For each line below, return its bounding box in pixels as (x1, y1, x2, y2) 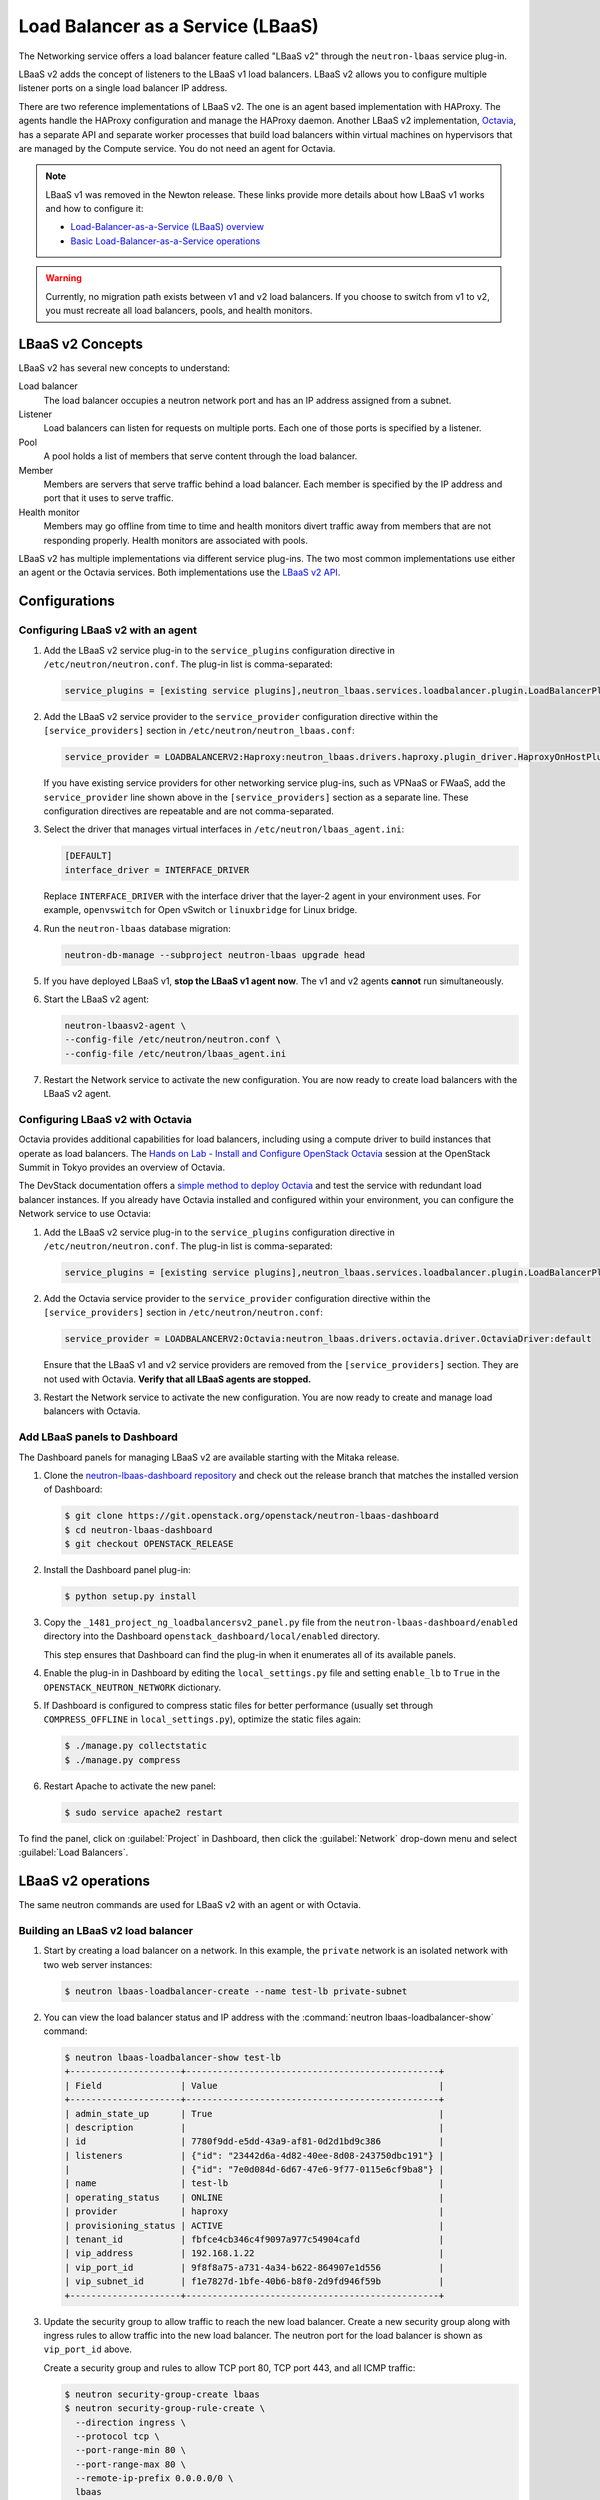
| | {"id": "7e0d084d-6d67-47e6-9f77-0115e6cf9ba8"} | (64, 2164, 445, 2175)
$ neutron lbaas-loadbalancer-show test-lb (64, 2051, 282, 2063)
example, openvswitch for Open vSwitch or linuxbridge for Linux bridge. (43, 904, 358, 916)
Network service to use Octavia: (18, 1208, 152, 1220)
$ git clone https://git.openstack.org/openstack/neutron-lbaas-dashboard (64, 1510, 440, 1522)
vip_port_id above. (43, 2343, 133, 2355)
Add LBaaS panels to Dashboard (18, 1430, 179, 1444)
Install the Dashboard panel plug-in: (43, 1564, 192, 1576)
